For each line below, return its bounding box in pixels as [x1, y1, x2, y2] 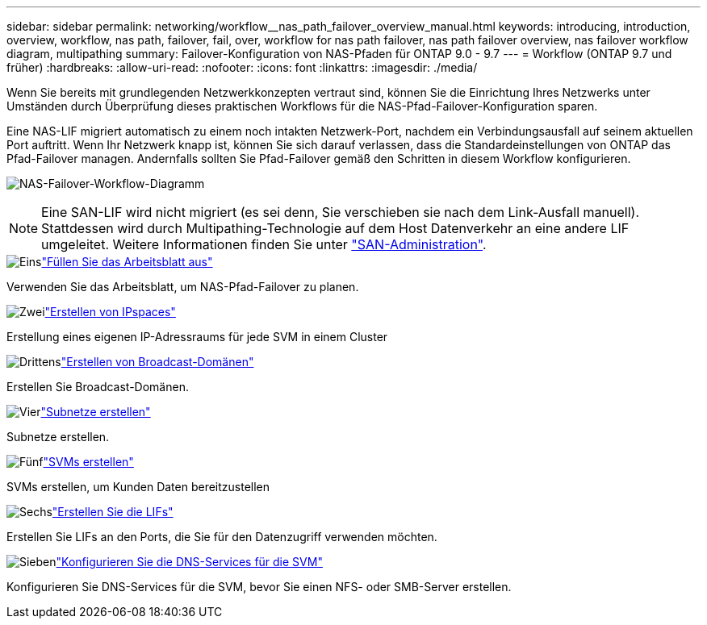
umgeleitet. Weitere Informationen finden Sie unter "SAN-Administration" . [41, 236, 487, 252]
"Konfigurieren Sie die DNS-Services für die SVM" [56, 555, 323, 569]
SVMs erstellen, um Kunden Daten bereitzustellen [6, 480, 270, 494]
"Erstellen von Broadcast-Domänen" [61, 355, 254, 369]
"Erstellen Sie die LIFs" [52, 505, 174, 519]
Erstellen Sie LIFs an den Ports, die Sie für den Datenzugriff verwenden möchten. [6, 530, 437, 544]
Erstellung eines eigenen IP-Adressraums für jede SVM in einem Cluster [6, 330, 388, 344]
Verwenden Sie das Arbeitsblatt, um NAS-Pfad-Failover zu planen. [6, 280, 359, 294]
